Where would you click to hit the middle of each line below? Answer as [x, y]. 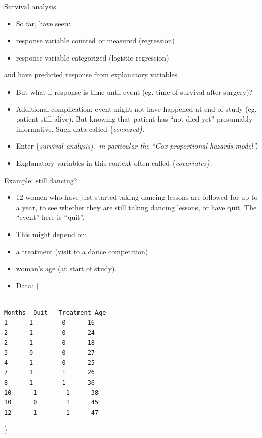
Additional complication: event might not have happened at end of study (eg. [136, 109]
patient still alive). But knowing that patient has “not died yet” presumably [134, 119]
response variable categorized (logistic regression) [92, 57]
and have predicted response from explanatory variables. [92, 75]
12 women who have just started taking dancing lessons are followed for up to [137, 197]
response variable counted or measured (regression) [95, 40]
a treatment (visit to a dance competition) [82, 251]
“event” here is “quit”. [50, 217]
